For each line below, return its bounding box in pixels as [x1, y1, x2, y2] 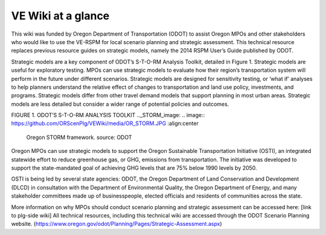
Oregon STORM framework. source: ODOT [26, 134, 132, 141]
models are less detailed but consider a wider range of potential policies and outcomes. [11, 100, 229, 108]
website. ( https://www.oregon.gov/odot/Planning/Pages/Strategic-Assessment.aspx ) [11, 221, 223, 228]
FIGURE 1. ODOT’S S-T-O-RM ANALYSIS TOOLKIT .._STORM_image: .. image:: [11, 112, 205, 119]
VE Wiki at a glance [11, 9, 110, 22]
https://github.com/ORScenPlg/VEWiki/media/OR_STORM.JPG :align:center [11, 120, 199, 127]
